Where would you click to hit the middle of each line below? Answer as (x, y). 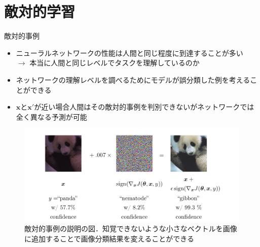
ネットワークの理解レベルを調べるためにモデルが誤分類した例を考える (133, 79)
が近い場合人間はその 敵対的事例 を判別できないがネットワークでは (144, 107)
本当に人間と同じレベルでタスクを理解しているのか (115, 63)
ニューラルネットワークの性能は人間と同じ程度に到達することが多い (129, 52)
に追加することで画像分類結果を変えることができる (109, 239)
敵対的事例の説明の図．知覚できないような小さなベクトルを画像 (131, 228)
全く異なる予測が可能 (51, 116)
